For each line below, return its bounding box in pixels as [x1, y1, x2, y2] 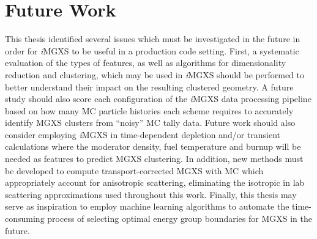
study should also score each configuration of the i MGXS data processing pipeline [5, 92, 311, 105]
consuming [5, 212, 45, 225]
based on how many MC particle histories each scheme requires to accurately [5, 104, 294, 117]
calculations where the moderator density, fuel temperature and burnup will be [5, 140, 301, 153]
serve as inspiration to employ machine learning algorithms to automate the [5, 200, 289, 213]
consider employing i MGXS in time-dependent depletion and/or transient [5, 128, 281, 141]
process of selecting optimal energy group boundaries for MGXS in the [47, 212, 312, 225]
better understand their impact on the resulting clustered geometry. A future [5, 80, 294, 93]
